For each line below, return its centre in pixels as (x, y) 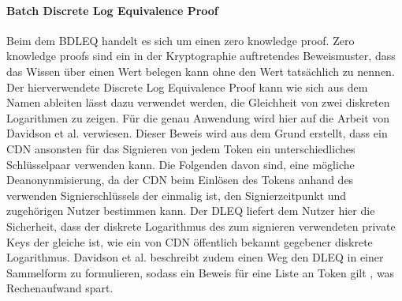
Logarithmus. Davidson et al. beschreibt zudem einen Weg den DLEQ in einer (195, 257)
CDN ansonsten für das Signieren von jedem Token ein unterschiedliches (181, 148)
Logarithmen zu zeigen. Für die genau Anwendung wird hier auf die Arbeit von (198, 117)
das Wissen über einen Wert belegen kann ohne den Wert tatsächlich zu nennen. (201, 71)
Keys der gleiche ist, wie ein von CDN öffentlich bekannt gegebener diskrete (190, 241)
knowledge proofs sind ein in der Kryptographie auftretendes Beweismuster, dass (201, 56)
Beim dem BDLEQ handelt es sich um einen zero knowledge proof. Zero (181, 40)
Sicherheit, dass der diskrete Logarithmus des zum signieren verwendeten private (201, 226)
